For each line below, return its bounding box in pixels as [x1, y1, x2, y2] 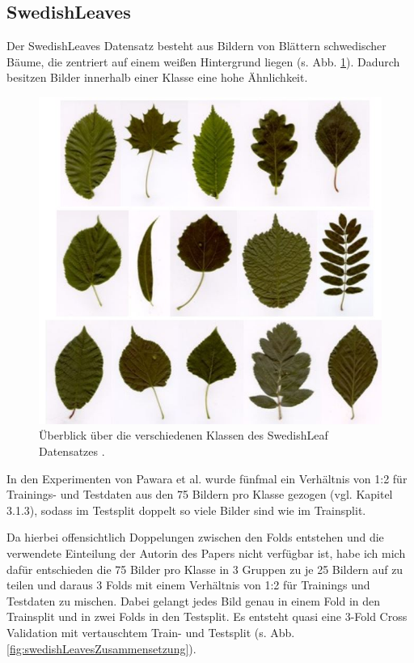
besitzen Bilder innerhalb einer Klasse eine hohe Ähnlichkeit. [6, 69, 308, 86]
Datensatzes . [39, 443, 105, 460]
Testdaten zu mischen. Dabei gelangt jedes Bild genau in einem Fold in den [6, 592, 381, 609]
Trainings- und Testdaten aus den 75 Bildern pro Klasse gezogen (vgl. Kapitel [6, 486, 393, 503]
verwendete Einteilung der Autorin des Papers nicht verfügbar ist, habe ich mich [6, 545, 406, 561]
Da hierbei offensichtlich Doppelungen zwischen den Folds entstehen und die [6, 529, 384, 546]
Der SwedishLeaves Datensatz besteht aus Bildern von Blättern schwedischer [6, 37, 387, 54]
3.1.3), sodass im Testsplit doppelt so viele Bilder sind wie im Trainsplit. [6, 501, 366, 518]
